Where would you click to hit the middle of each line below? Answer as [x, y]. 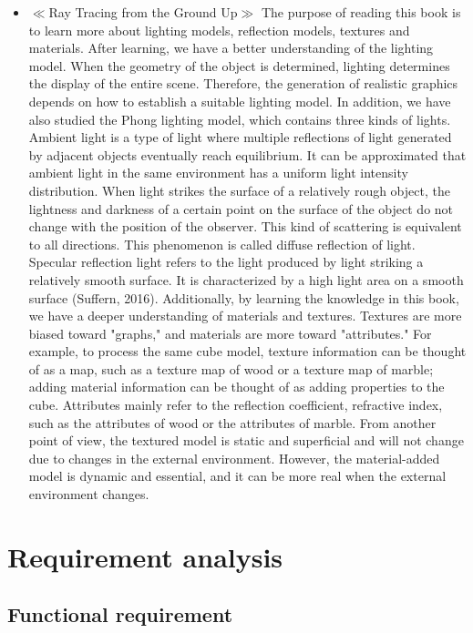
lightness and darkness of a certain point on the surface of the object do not [241, 208]
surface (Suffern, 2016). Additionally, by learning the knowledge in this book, [244, 297]
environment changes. [89, 494]
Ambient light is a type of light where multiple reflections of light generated [240, 137]
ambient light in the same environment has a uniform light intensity [218, 173]
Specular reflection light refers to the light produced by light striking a [226, 262]
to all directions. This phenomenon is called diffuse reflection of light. [222, 244]
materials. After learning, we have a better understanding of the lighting [231, 48]
